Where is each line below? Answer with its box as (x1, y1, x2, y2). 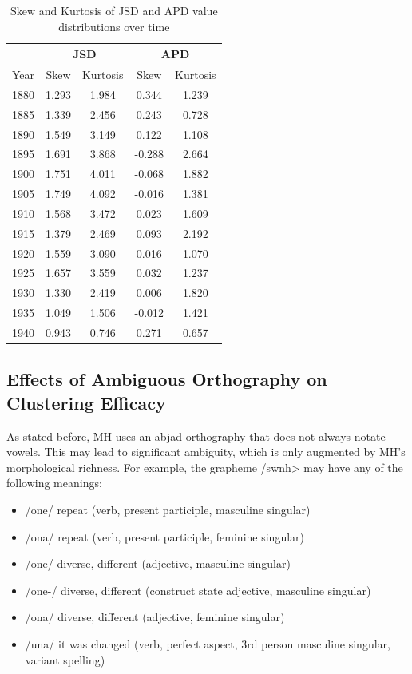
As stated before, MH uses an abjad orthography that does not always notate (6, 427, 386, 444)
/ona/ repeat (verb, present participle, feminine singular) (25, 528, 305, 545)
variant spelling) (25, 651, 105, 668)
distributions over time (58, 18, 170, 34)
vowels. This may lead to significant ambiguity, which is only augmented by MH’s (6, 443, 406, 460)
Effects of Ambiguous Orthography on (6, 367, 327, 391)
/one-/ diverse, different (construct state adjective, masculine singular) (25, 581, 371, 598)
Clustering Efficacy (6, 390, 166, 414)
